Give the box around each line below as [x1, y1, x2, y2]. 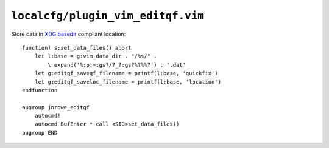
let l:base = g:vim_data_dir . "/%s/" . [34, 53, 158, 60]
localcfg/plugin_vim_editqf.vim [11, 9, 204, 22]
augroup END [22, 129, 58, 136]
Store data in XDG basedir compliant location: [11, 30, 126, 38]
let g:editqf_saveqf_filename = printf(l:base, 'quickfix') [34, 70, 219, 77]
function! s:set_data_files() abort [22, 44, 132, 51]
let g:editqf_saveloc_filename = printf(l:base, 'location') [34, 78, 222, 85]
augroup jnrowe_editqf [22, 104, 90, 110]
